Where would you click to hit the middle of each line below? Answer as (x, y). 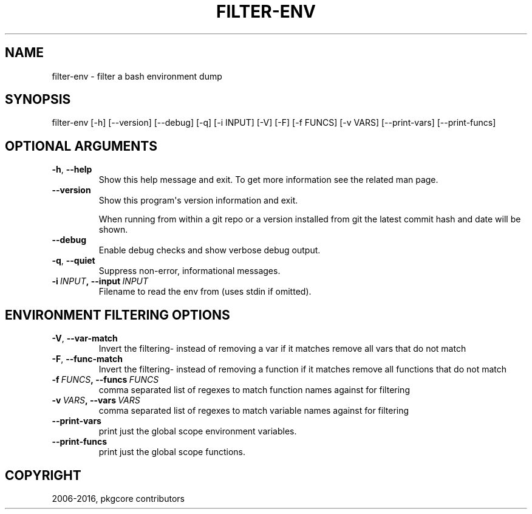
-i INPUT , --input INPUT (100, 281)
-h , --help (72, 170)
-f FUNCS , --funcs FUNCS (105, 380)
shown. (113, 230)
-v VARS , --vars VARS (96, 400)
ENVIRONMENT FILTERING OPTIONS (118, 315)
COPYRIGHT (43, 475)
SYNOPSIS (38, 100)
